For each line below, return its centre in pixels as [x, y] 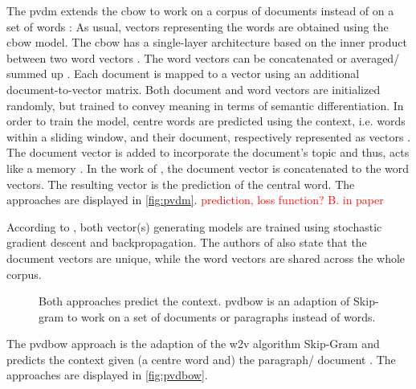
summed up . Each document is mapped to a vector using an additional [183, 74]
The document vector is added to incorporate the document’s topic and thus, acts [208, 152]
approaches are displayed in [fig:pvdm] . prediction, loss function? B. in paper [195, 200]
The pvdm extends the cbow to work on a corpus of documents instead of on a [200, 10]
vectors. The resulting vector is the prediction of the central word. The [181, 184]
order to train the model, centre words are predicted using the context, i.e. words [206, 121]
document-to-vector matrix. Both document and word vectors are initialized [194, 89]
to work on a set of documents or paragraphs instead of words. [221, 316]
